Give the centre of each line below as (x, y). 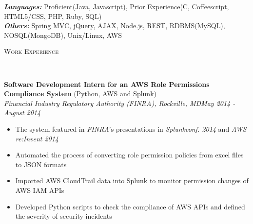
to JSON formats (41, 164)
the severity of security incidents (64, 216)
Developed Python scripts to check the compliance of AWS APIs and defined (130, 206)
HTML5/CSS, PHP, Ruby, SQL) (53, 16)
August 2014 (22, 112)
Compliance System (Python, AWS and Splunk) (80, 94)
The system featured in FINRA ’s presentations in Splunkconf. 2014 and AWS (131, 129)
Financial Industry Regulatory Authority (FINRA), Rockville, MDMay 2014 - (120, 103)
